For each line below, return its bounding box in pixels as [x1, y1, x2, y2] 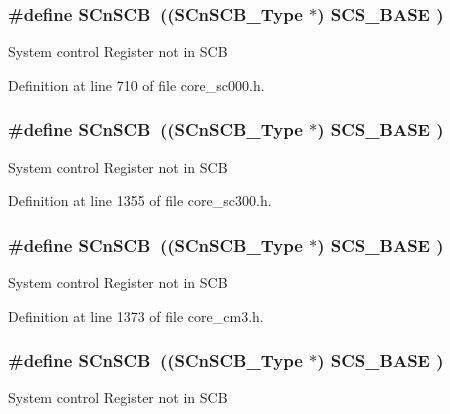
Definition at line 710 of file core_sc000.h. [8, 74, 265, 95]
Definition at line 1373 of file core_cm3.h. [8, 305, 264, 326]
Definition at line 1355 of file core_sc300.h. [8, 190, 272, 211]
